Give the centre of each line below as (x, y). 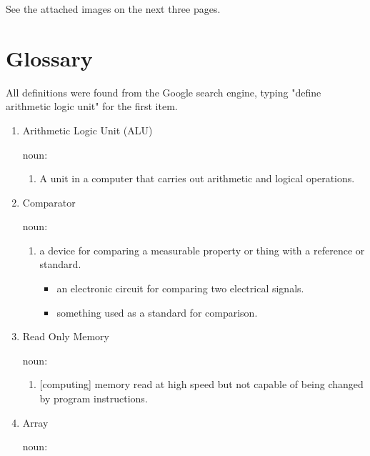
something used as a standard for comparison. (157, 312)
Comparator (49, 202)
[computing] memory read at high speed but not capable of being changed (201, 384)
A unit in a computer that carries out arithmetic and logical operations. (197, 178)
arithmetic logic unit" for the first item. (92, 106)
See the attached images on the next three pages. (113, 9)
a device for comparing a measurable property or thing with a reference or (202, 250)
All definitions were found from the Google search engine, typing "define (164, 92)
